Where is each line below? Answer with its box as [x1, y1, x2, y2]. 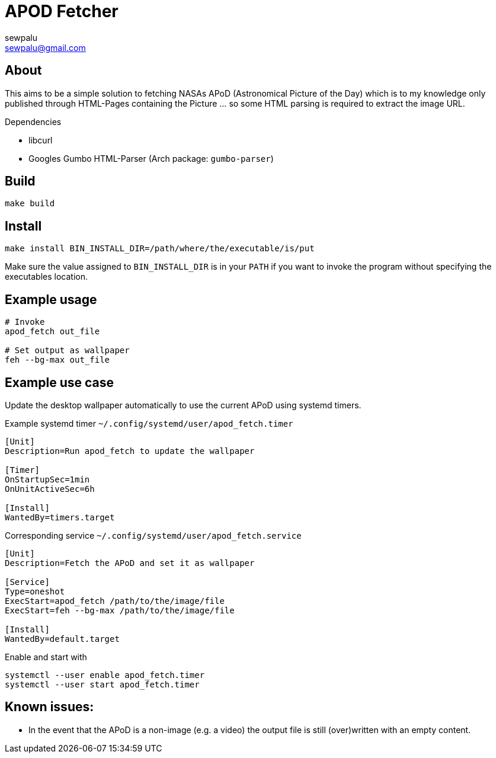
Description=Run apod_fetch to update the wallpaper [5, 446, 255, 456]
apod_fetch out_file [5, 327, 100, 337]
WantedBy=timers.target [5, 512, 115, 522]
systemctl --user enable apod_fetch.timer [5, 670, 205, 680]
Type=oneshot [5, 586, 65, 596]
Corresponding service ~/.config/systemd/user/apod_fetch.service [5, 530, 302, 540]
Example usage [5, 292, 97, 307]
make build [5, 199, 55, 209]
